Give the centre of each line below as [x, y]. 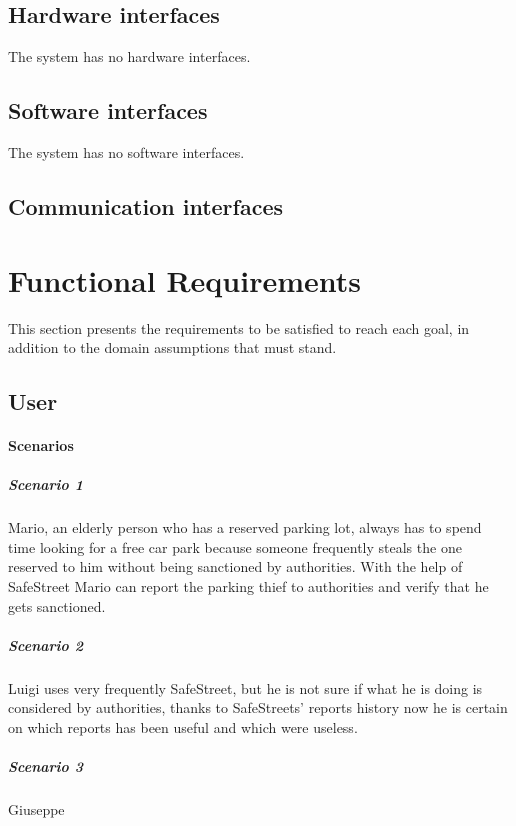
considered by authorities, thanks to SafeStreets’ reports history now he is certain [258, 707]
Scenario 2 [45, 644]
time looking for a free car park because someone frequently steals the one [235, 546]
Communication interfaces [146, 205]
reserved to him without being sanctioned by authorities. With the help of [235, 566]
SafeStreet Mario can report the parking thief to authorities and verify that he [248, 586]
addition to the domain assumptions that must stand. [172, 347]
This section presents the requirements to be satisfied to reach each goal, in [239, 327]
